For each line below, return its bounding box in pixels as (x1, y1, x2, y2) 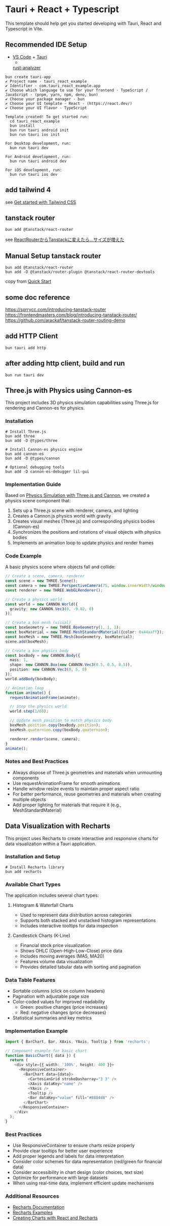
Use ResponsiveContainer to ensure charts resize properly (12, 1142, 135, 1148)
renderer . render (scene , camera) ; (10, 736, 80, 741)
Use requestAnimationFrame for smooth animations (12, 780, 120, 786)
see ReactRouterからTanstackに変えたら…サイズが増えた (5, 236, 124, 243)
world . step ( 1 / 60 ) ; (10, 709, 49, 714)
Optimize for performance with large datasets (12, 1174, 108, 1180)
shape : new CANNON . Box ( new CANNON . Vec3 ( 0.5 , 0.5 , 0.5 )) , (10, 662, 133, 667)
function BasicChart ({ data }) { (5, 1053, 76, 1058)
